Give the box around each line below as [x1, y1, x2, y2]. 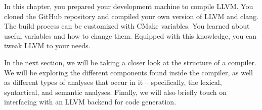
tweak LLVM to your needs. [4, 40, 91, 51]
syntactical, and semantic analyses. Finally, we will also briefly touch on [4, 86, 227, 97]
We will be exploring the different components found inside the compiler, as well [4, 67, 253, 77]
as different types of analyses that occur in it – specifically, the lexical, [4, 77, 222, 87]
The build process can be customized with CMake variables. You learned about [4, 21, 250, 31]
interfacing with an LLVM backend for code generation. [4, 96, 177, 107]
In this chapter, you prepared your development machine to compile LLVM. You [4, 1, 253, 11]
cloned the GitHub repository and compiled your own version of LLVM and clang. [4, 11, 258, 21]
